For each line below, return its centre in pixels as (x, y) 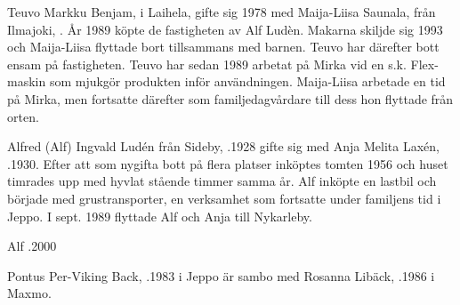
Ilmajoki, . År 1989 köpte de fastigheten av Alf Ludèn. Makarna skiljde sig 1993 (225, 29)
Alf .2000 (32, 246)
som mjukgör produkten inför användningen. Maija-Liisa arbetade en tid (247, 81)
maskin (27, 81)
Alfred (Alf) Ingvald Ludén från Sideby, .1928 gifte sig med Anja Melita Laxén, (223, 146)
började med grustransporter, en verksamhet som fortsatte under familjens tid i (224, 198)
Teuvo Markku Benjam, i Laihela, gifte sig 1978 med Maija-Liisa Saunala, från (222, 12)
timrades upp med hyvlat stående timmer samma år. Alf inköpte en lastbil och (222, 181)
